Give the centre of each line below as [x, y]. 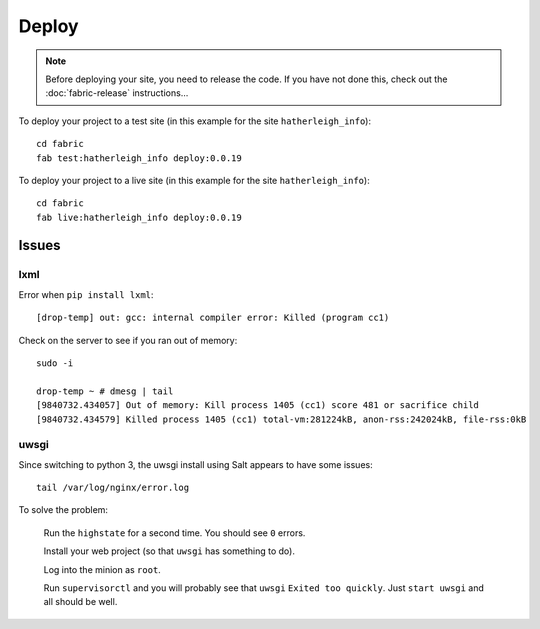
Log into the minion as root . [102, 569]
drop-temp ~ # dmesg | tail [105, 391]
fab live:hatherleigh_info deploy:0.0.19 [139, 217]
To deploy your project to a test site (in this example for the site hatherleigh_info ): [195, 121]
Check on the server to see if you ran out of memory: [128, 340]
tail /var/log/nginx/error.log [113, 488]
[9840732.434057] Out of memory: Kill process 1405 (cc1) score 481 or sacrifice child [258, 405]
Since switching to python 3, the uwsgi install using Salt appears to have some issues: [196, 464]
